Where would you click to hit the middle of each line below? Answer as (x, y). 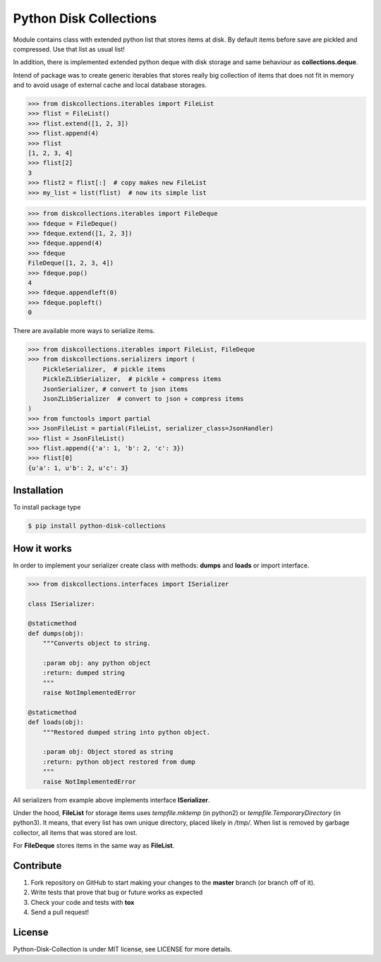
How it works (42, 548)
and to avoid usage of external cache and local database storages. (110, 85)
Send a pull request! (60, 912)
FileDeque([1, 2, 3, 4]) (71, 263)
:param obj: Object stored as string (108, 752)
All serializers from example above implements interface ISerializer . (111, 800)
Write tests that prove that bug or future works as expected (117, 892)
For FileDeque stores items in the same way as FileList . (94, 846)
